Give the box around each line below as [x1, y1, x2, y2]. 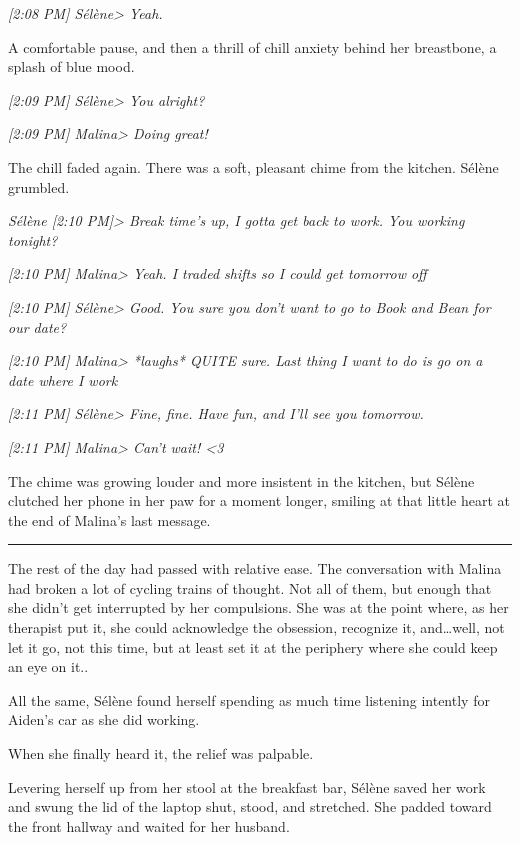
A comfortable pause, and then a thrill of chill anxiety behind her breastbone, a [8, 36, 497, 57]
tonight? [8, 229, 58, 250]
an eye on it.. [8, 656, 89, 677]
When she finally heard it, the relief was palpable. [8, 743, 314, 764]
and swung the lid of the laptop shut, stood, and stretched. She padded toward [8, 796, 492, 817]
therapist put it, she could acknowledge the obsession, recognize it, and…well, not [8, 617, 505, 638]
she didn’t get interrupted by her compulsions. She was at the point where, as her [8, 597, 509, 618]
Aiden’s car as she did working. [8, 709, 200, 730]
